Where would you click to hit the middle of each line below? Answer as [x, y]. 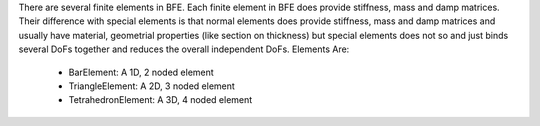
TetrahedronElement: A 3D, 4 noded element [160, 100]
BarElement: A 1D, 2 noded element [141, 72]
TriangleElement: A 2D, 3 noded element [151, 86]
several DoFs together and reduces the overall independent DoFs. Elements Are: [184, 49]
